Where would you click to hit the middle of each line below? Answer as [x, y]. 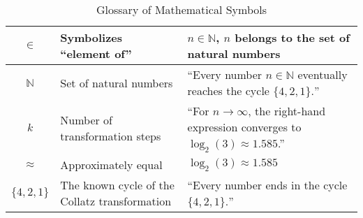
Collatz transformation [116, 201]
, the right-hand [287, 111]
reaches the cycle [228, 90]
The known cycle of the [117, 185]
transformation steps [111, 136]
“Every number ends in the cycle [267, 185]
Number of [87, 119]
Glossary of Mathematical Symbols [181, 9]
